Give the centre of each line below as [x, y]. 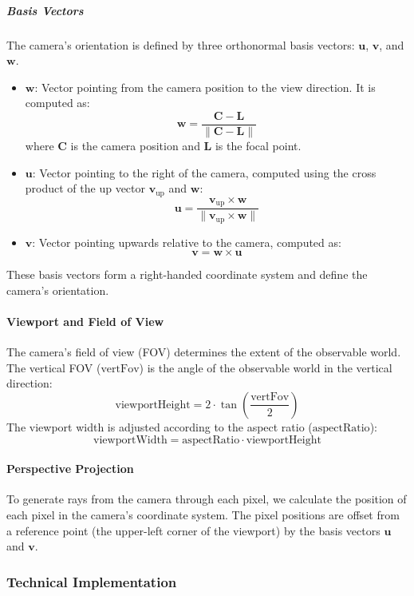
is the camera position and [135, 145]
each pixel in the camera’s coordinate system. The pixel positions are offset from [203, 514]
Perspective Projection [70, 469]
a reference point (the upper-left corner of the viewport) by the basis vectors [193, 530]
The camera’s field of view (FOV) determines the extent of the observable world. [204, 352]
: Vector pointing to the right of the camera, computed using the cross [204, 172]
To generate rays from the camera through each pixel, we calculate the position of [207, 499]
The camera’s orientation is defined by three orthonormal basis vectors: [181, 44]
